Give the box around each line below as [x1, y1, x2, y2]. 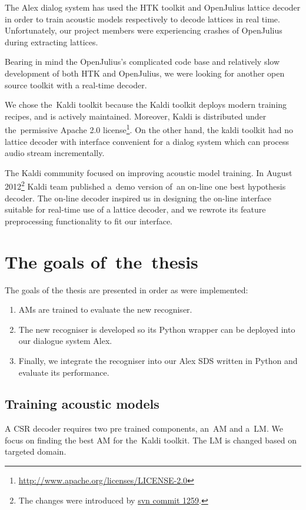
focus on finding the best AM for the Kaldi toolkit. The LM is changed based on [5, 433, 297, 446]
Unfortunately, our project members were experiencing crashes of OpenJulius [5, 24, 282, 37]
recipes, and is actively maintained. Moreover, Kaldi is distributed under [5, 110, 267, 122]
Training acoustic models [5, 395, 159, 413]
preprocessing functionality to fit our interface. [5, 214, 173, 227]
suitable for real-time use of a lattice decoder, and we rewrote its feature [5, 203, 266, 216]
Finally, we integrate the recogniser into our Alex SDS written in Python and [18, 354, 298, 366]
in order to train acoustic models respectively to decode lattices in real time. [5, 12, 280, 25]
